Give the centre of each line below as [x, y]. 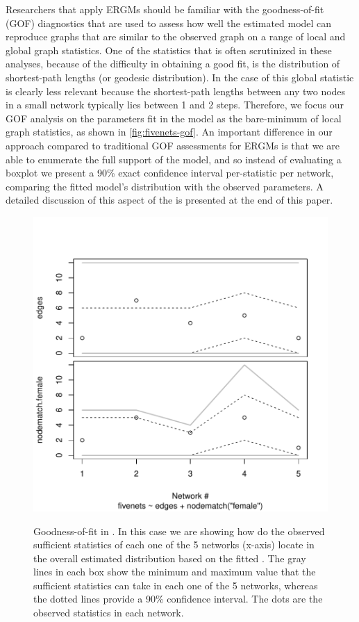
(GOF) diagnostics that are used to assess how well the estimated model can [169, 23]
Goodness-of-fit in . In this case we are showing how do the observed [179, 531]
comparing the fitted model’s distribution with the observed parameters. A [165, 186]
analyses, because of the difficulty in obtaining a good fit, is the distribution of [173, 64]
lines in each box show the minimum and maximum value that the [175, 572]
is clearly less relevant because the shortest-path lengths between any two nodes [176, 91]
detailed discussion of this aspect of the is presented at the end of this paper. [169, 200]
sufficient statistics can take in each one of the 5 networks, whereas [176, 585]
